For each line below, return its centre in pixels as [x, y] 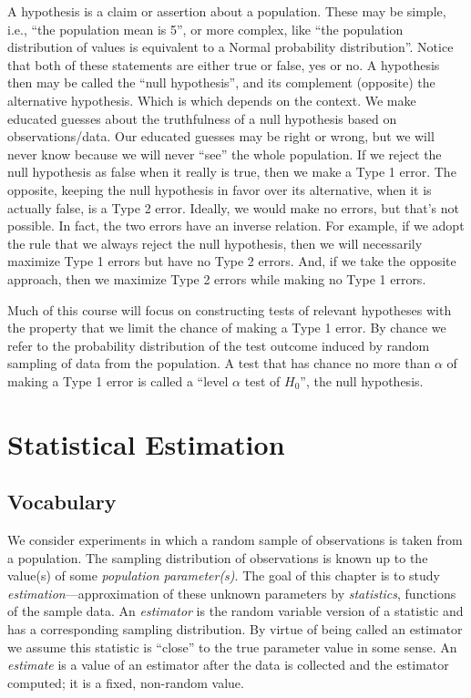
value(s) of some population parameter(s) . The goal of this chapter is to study [224, 575]
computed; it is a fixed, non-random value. [126, 682]
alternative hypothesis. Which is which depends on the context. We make [212, 100]
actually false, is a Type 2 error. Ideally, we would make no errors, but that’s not [233, 207]
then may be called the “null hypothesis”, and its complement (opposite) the [221, 82]
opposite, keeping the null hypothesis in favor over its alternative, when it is [220, 189]
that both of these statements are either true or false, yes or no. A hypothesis [224, 64]
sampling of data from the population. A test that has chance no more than [219, 363]
